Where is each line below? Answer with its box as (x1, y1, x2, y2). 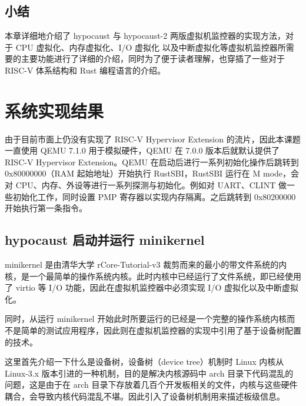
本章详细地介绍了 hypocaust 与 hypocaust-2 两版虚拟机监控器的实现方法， (5, 29, 285, 42)
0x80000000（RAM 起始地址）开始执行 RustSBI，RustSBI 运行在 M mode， (5, 167, 291, 179)
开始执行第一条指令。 (5, 202, 87, 214)
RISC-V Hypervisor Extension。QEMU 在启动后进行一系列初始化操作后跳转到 (5, 155, 299, 168)
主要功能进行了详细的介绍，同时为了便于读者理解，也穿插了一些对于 (21, 52, 285, 65)
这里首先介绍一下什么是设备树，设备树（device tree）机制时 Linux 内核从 (5, 355, 284, 368)
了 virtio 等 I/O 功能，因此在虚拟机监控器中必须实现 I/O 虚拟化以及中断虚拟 (5, 281, 298, 294)
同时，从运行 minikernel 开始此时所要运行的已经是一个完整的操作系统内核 (5, 312, 287, 325)
